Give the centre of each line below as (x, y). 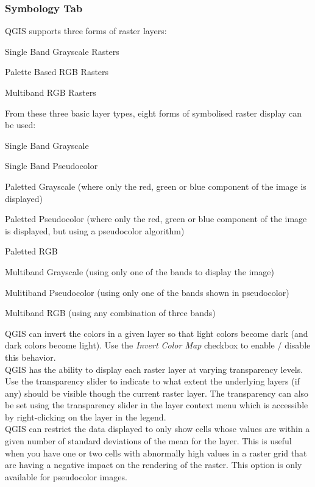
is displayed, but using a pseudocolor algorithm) (95, 230)
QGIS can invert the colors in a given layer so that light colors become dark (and (157, 333)
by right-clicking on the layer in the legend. (86, 417)
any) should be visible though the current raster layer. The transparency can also (157, 393)
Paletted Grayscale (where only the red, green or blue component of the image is (156, 186)
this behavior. (30, 357)
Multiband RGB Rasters (51, 92)
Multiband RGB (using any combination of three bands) (110, 313)
